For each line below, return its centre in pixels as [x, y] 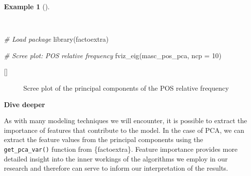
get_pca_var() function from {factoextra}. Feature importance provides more [121, 149]
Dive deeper [25, 104]
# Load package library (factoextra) [56, 39]
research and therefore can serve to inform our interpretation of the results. [116, 168]
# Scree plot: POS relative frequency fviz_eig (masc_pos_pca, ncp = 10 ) [113, 55]
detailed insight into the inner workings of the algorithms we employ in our [116, 158]
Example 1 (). [27, 6]
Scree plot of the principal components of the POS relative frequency [126, 88]
